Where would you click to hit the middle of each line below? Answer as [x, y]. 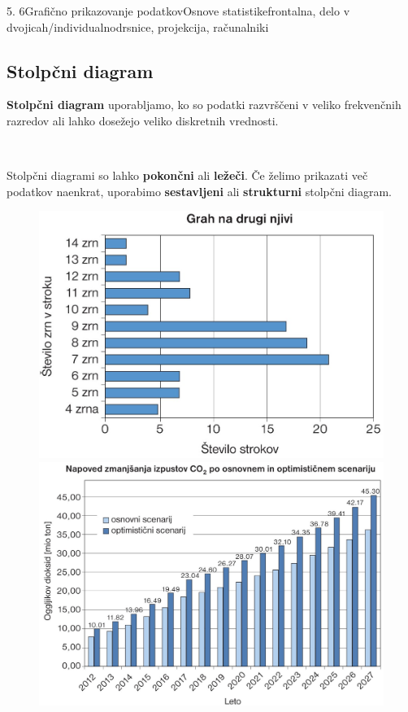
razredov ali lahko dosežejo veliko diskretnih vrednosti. [143, 120]
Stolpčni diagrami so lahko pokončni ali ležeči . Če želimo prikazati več [187, 175]
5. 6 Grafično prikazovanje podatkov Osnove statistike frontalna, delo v [178, 11]
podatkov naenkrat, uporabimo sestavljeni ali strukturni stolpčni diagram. [200, 191]
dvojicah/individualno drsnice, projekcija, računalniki [138, 26]
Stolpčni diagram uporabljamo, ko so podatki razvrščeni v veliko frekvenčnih [204, 105]
